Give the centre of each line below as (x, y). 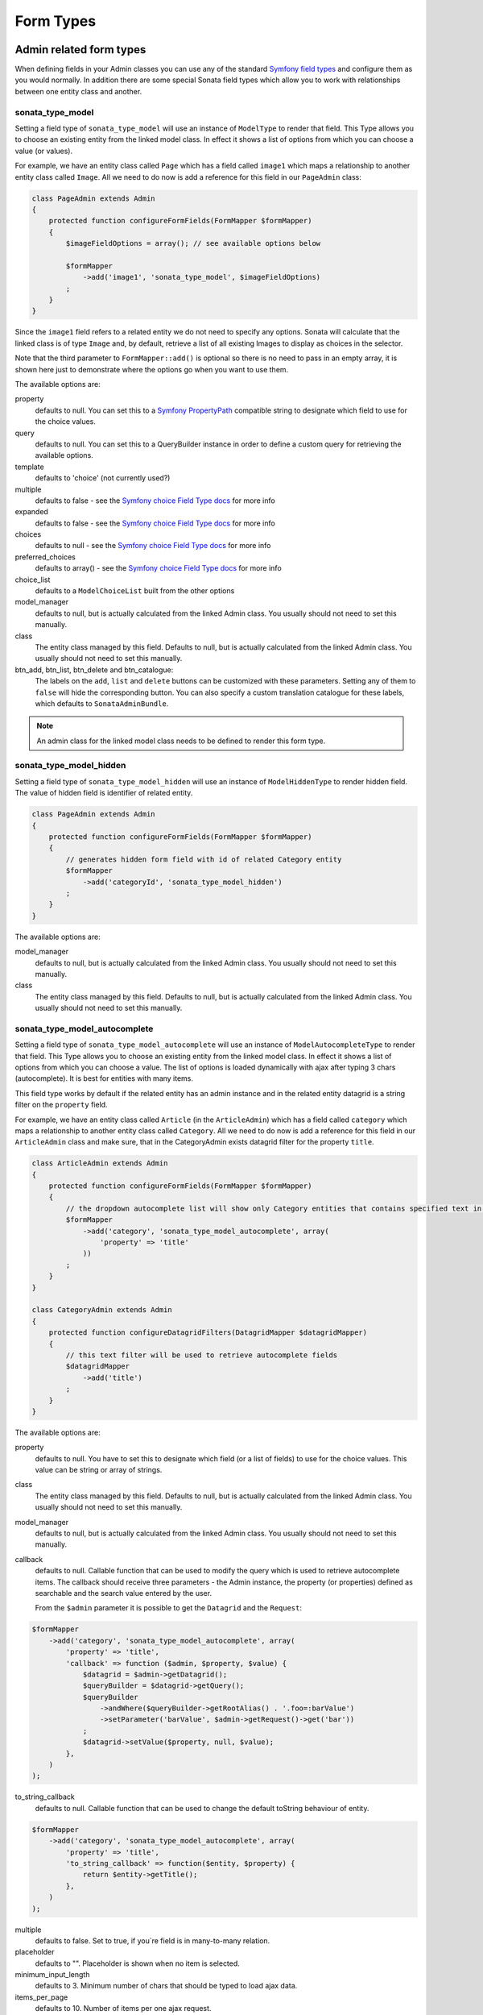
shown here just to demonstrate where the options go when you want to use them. (152, 369)
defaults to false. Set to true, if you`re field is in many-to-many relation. (153, 1940)
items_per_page (41, 1997)
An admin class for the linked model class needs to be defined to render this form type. (181, 741)
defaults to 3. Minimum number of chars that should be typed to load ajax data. (166, 1986)
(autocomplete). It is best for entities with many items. (104, 1078)
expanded (31, 512)
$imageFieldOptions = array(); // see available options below (193, 243)
